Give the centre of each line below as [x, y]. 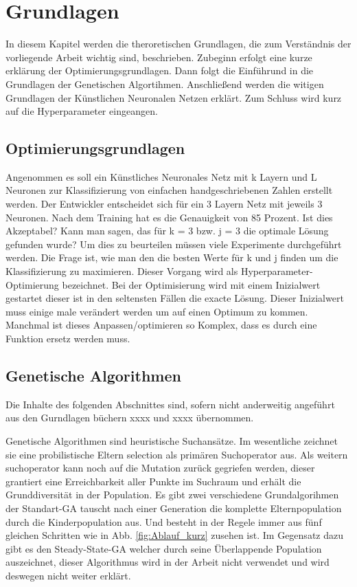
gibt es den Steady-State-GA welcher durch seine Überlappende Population [164, 548]
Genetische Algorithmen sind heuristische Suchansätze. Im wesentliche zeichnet [172, 441]
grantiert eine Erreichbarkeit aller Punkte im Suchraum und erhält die [153, 481]
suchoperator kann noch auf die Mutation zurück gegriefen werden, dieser [160, 468]
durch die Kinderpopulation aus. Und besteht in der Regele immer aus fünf [164, 521]
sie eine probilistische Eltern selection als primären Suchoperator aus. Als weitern [177, 454]
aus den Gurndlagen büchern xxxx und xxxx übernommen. [130, 418]
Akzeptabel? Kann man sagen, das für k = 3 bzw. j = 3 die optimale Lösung [167, 231]
